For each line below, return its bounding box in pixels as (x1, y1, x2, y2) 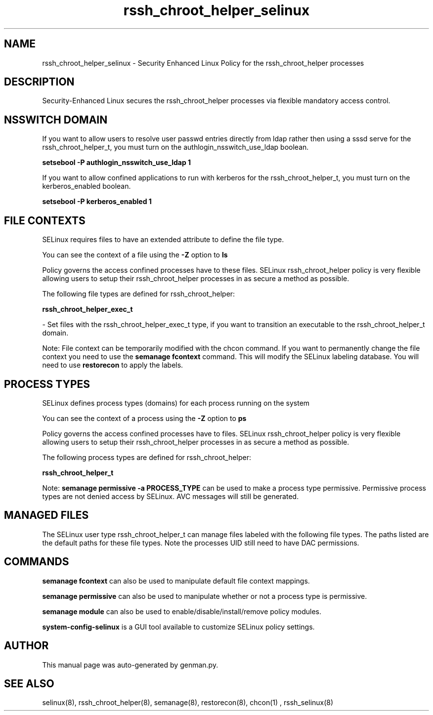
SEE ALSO (4, 677, 54, 690)
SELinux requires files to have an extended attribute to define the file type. (42, 235, 284, 244)
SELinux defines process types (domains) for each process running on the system (42, 398, 310, 407)
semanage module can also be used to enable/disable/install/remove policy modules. (42, 607, 322, 616)
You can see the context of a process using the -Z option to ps (42, 414, 247, 422)
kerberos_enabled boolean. (42, 182, 131, 191)
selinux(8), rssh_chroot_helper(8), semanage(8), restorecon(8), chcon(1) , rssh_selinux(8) (42, 698, 334, 707)
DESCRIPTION (4, 76, 75, 88)
